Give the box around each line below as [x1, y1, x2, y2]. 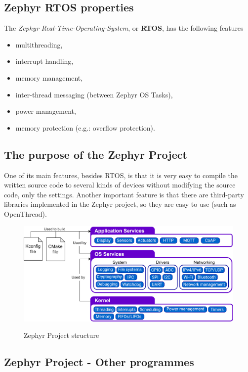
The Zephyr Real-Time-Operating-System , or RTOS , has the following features [4, 23, 244, 33]
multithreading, [15, 39, 63, 49]
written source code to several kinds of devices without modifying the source [4, 180, 236, 190]
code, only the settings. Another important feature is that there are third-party [4, 189, 244, 199]
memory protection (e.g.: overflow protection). [15, 122, 155, 133]
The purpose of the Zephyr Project [4, 146, 187, 162]
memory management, [15, 72, 83, 83]
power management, [15, 106, 76, 116]
